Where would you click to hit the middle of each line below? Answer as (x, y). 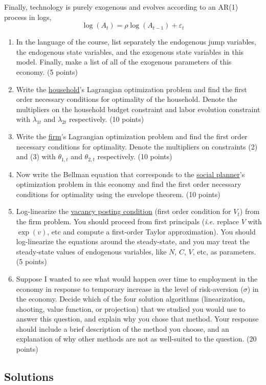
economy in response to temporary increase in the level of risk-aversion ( (130, 288)
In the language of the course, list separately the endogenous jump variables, (136, 42)
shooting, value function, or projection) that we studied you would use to (131, 308)
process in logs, (28, 17)
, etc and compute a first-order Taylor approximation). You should (151, 231)
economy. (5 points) (47, 71)
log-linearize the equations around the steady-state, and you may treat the (133, 241)
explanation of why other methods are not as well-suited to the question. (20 (136, 339)
